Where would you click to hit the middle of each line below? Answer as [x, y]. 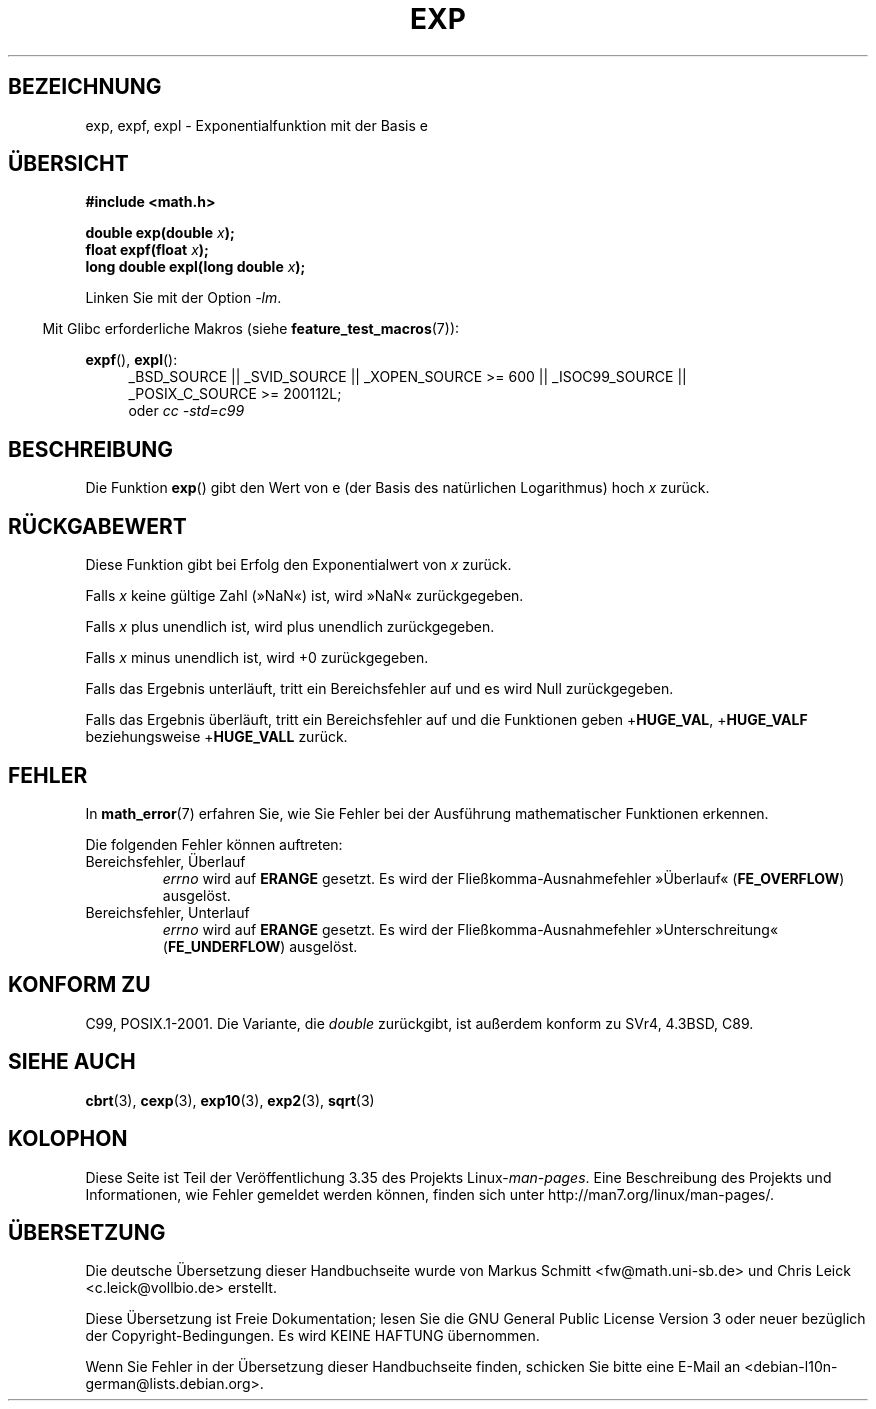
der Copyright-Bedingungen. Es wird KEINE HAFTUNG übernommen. [312, 1336]
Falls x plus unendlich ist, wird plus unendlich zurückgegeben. [290, 627]
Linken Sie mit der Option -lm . [183, 298]
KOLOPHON [68, 1139]
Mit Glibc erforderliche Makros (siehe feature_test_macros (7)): [251, 329]
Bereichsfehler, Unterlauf [167, 912]
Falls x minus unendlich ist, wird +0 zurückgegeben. [257, 658]
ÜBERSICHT [68, 164]
